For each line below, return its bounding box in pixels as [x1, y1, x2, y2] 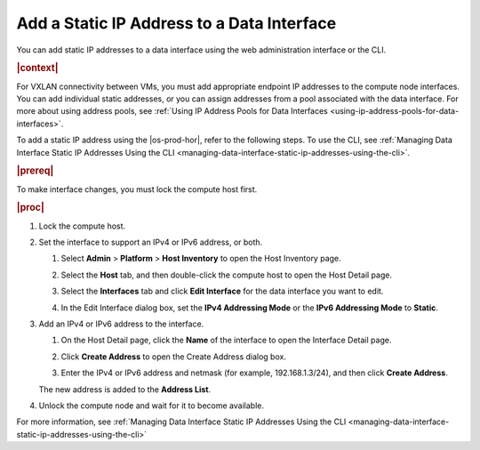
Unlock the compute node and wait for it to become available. [38, 400, 264, 411]
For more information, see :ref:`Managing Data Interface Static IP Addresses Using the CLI [16, 416, 347, 427]
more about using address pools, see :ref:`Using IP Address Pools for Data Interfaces [16, 106, 328, 117]
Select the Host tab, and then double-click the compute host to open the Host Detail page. [60, 269, 393, 280]
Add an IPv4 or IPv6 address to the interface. [38, 318, 204, 329]
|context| [16, 62, 59, 75]
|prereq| [16, 165, 54, 177]
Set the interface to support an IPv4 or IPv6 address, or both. [38, 237, 263, 248]
